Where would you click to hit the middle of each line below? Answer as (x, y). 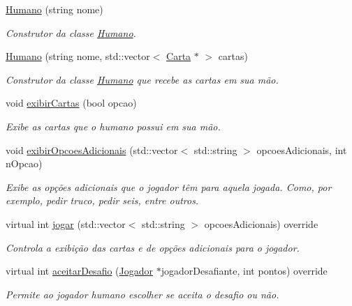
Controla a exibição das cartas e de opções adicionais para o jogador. (153, 247)
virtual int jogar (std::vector (66, 223)
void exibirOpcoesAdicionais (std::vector (92, 150)
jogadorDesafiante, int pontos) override (244, 271)
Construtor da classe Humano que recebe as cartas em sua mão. (142, 79)
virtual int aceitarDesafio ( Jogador (80, 271)
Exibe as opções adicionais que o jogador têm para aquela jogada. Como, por (169, 186)
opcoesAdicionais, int (302, 150)
